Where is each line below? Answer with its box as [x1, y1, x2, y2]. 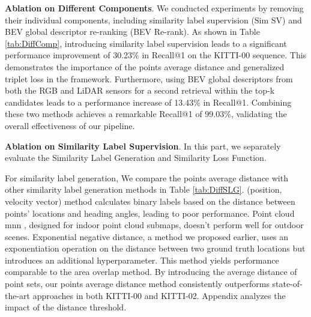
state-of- [272, 277, 303, 290]
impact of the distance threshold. [5, 301, 127, 313]
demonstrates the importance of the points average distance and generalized [5, 60, 285, 73]
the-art [5, 289, 31, 301]
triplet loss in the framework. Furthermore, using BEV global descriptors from [5, 72, 293, 85]
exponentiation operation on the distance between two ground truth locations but [5, 242, 306, 255]
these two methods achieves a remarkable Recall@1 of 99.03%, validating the [5, 107, 287, 120]
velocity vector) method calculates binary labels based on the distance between [5, 195, 295, 207]
